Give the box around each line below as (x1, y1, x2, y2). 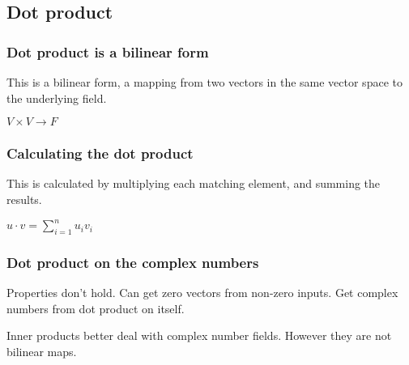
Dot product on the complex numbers (6, 252, 259, 272)
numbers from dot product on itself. (6, 299, 185, 316)
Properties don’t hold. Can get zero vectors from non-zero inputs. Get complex (6, 284, 398, 301)
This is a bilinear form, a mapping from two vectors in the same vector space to (6, 74, 403, 90)
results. (6, 191, 42, 207)
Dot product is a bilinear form (6, 41, 209, 62)
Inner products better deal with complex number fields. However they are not (6, 327, 392, 344)
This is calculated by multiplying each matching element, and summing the (6, 175, 381, 192)
